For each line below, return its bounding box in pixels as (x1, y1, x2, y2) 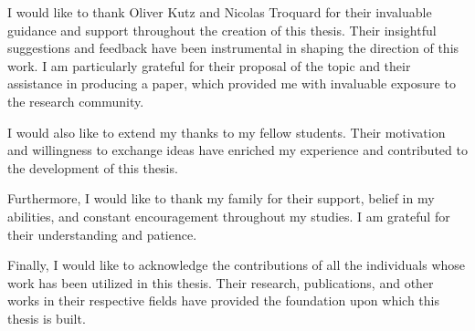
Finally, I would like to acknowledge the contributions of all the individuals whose (7, 255, 466, 274)
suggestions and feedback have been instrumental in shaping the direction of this (7, 38, 459, 57)
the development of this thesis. (7, 158, 178, 177)
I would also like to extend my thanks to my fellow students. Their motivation (7, 122, 446, 141)
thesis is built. (7, 308, 86, 327)
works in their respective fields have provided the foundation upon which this (7, 291, 440, 310)
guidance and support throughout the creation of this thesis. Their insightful (7, 20, 437, 39)
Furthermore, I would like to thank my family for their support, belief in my (7, 189, 435, 208)
